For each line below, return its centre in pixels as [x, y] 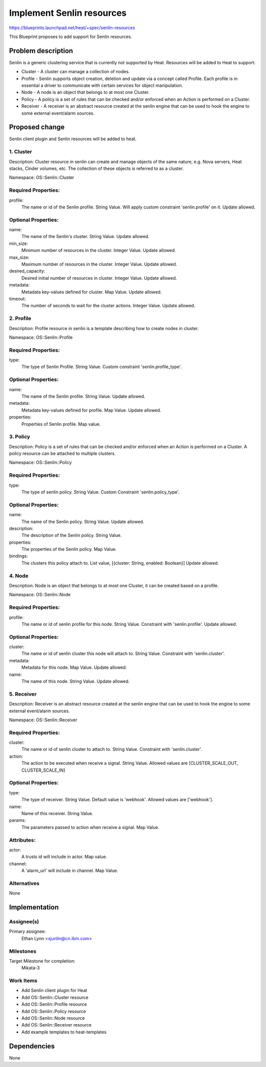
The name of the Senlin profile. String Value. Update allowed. [83, 396]
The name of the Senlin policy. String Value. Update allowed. [83, 522]
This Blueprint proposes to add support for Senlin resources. [71, 37]
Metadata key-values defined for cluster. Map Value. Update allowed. [92, 292]
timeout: [17, 298]
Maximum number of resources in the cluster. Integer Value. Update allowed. [99, 264]
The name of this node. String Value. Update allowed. [76, 681]
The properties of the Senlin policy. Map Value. [69, 549]
